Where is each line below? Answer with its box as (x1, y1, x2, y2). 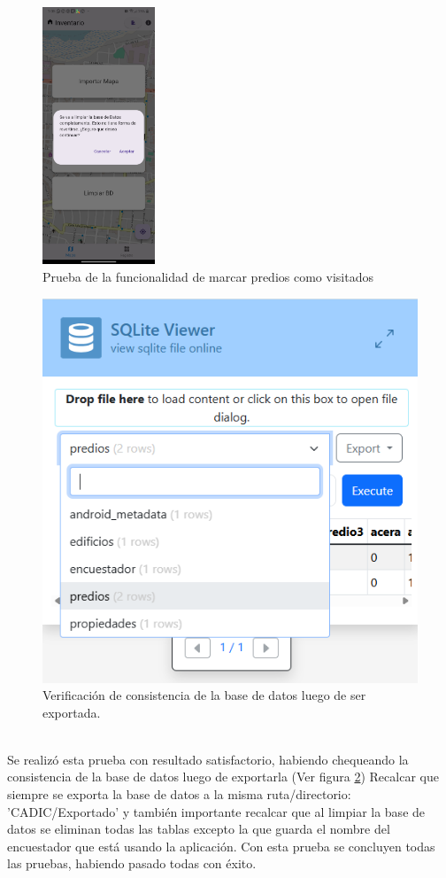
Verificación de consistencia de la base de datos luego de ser (42, 686, 366, 704)
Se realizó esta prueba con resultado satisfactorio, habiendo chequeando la (7, 750, 409, 768)
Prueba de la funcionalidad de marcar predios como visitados (42, 267, 373, 285)
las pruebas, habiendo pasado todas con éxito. (7, 854, 257, 873)
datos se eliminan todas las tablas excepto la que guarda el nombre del (7, 820, 390, 838)
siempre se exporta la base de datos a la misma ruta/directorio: (7, 785, 351, 804)
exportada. (42, 703, 101, 721)
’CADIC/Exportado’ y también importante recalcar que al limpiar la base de (7, 802, 426, 820)
